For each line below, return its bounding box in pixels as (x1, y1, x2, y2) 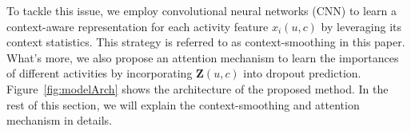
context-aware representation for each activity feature (6, 18, 269, 34)
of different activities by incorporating (6, 65, 193, 81)
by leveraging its (321, 18, 402, 34)
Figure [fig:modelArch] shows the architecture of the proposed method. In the (6, 80, 389, 97)
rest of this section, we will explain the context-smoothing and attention (6, 96, 360, 113)
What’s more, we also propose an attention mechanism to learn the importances (6, 49, 399, 65)
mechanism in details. (6, 112, 112, 129)
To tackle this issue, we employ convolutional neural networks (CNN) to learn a (6, 2, 397, 18)
